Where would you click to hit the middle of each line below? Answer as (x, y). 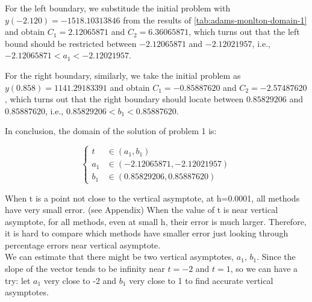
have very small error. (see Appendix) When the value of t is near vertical (142, 210)
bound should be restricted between (71, 43)
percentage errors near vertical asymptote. (83, 245)
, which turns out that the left (244, 32)
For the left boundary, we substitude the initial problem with (118, 8)
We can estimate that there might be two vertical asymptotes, (120, 257)
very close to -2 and (80, 280)
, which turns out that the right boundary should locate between (124, 99)
